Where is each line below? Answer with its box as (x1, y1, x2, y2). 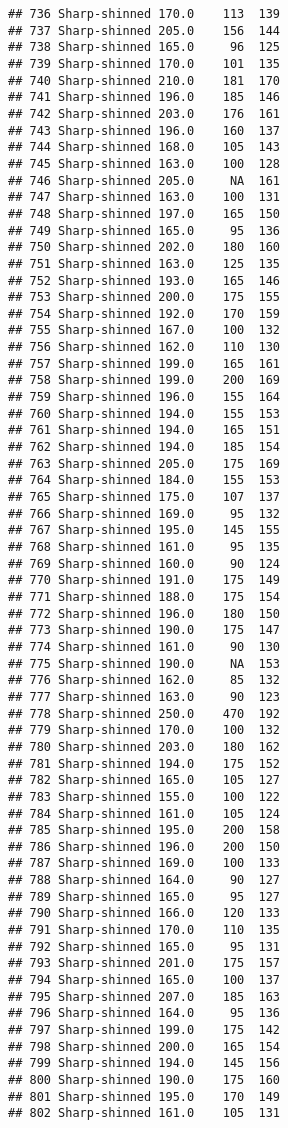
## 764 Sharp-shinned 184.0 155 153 (8, 473, 281, 488)
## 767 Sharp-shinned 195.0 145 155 (8, 523, 281, 538)
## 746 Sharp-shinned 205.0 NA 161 (8, 173, 281, 188)
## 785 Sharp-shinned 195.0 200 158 (8, 823, 281, 838)
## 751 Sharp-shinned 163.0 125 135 (8, 256, 281, 271)
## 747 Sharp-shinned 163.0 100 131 (8, 190, 281, 205)
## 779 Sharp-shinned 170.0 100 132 (8, 723, 281, 738)
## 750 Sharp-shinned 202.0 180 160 (8, 240, 281, 255)
